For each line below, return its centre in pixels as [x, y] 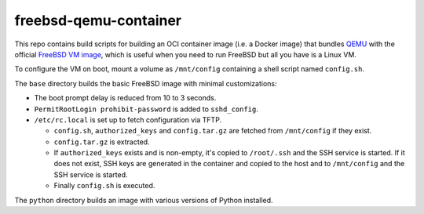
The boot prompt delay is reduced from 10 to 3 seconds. [125, 98]
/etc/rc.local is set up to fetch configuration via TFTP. [128, 120]
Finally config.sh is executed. [104, 186]
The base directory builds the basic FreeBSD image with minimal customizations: [146, 83]
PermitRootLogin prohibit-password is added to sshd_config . [146, 109]
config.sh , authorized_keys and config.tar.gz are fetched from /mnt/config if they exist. [213, 131]
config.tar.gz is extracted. [102, 142]
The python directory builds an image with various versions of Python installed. [144, 200]
